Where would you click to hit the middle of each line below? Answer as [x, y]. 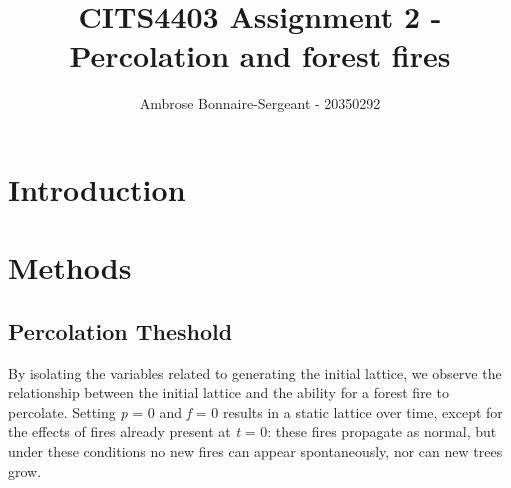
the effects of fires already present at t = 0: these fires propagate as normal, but [252, 431]
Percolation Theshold [120, 330]
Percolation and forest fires [260, 55]
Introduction [97, 188]
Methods [70, 267]
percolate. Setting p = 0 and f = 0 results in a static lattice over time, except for [255, 411]
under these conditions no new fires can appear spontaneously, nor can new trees [255, 451]
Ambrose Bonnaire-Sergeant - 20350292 [260, 103]
